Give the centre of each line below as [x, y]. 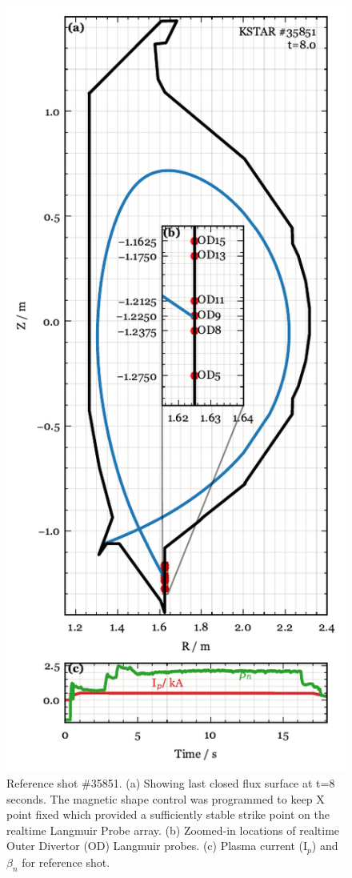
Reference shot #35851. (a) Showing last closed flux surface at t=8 [171, 782]
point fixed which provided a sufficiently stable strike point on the [168, 814]
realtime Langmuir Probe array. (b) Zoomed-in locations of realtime [173, 830]
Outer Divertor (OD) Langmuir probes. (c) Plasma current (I [157, 846]
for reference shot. [66, 862]
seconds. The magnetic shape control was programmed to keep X [166, 798]
